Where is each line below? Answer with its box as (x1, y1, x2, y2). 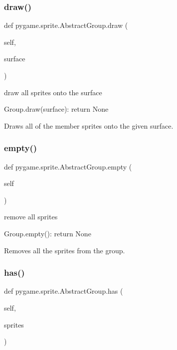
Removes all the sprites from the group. (4, 245, 125, 255)
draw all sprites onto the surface (4, 87, 102, 97)
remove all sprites (4, 211, 58, 222)
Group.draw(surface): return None (4, 104, 109, 114)
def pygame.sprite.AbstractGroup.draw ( (4, 20, 128, 30)
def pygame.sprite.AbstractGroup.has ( (4, 286, 123, 296)
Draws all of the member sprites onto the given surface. (4, 120, 174, 131)
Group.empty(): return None (4, 228, 91, 238)
